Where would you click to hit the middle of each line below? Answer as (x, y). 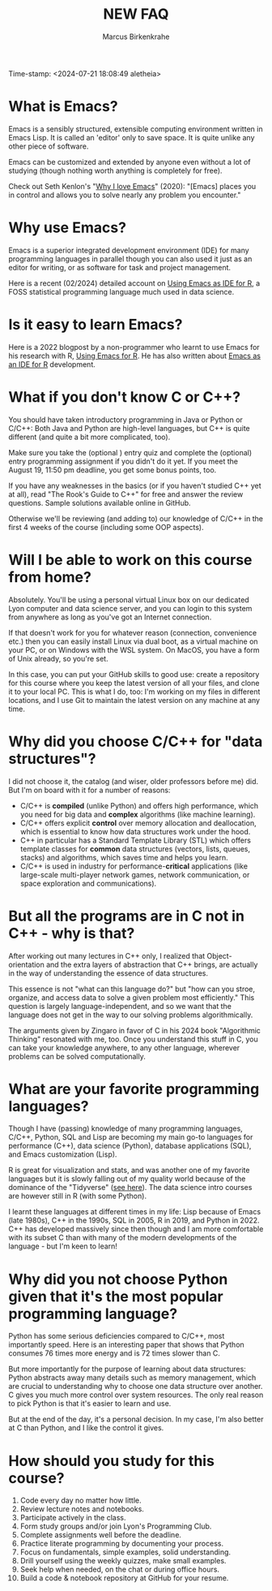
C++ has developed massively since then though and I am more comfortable (136, 1229)
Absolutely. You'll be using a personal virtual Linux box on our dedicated (129, 599)
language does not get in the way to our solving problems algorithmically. (131, 1015)
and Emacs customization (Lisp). (63, 1154)
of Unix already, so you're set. (58, 658)
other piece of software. (49, 146)
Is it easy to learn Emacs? (96, 325)
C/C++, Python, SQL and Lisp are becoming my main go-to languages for (131, 1137)
